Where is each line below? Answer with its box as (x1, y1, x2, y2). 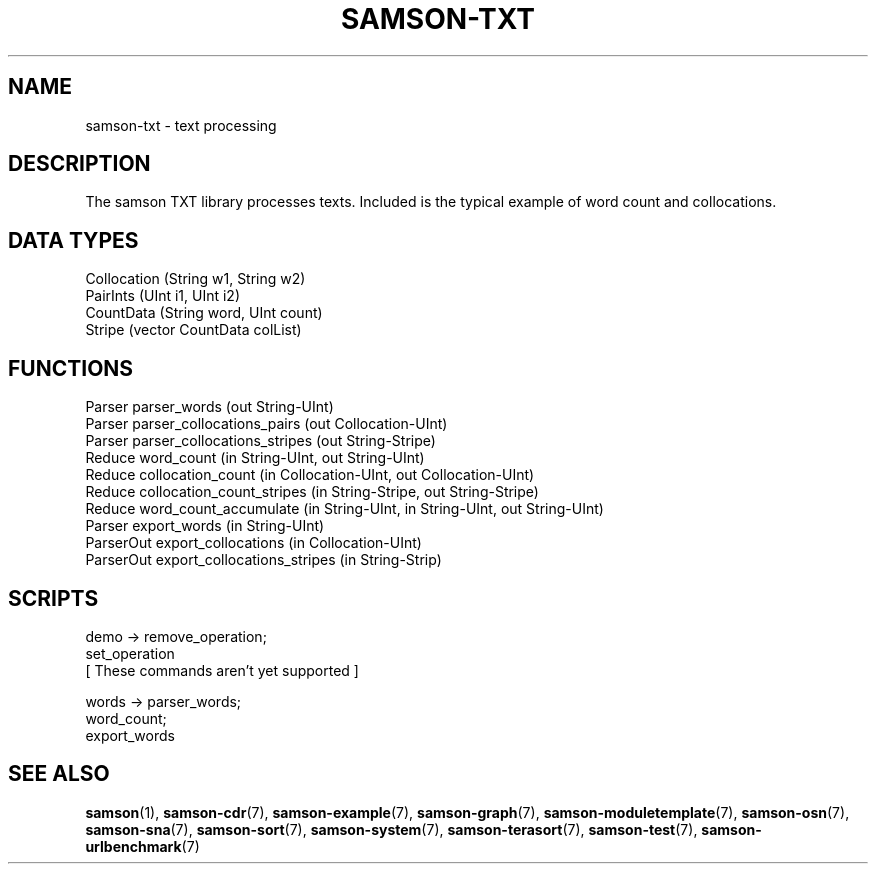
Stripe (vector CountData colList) (85, 321, 302, 339)
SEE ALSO (8, 761, 110, 787)
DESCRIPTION (8, 151, 151, 177)
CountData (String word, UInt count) (85, 304, 323, 322)
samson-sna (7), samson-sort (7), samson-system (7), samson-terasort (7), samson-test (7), (85, 820, 698, 838)
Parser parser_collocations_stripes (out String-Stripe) (85, 432, 436, 450)
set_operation (85, 644, 175, 662)
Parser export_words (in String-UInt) (85, 517, 325, 535)
